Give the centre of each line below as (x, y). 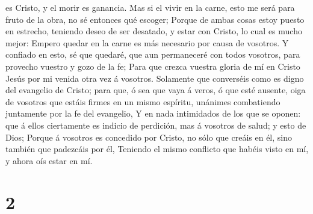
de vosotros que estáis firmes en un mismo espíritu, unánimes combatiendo (143, 101)
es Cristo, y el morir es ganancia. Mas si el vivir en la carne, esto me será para (150, 7)
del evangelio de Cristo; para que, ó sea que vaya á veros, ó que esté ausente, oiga (156, 90)
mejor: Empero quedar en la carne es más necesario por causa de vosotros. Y (147, 42)
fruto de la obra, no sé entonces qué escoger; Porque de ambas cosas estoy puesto (155, 19)
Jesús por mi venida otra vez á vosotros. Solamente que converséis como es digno (155, 78)
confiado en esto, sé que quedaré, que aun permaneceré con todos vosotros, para (153, 54)
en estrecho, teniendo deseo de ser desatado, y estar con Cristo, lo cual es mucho (154, 31)
